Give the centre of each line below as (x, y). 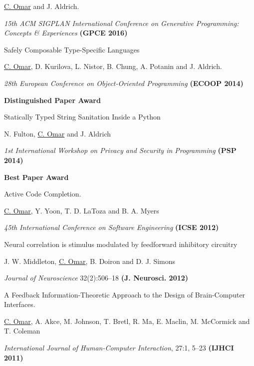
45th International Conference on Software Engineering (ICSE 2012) (112, 227)
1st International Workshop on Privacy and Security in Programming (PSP (120, 150)
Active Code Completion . (43, 194)
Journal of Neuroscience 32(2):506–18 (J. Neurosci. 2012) (96, 278)
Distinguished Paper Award (52, 100)
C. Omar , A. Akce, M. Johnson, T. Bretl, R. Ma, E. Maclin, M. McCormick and (127, 321)
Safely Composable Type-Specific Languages (72, 49)
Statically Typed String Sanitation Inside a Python (82, 117)
